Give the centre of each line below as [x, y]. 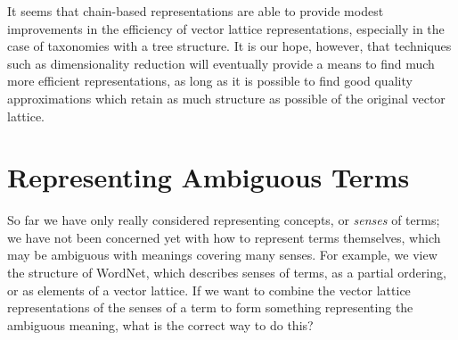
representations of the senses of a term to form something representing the [210, 307]
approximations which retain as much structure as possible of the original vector [226, 98]
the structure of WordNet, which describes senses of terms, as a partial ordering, [227, 273]
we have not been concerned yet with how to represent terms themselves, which [224, 237]
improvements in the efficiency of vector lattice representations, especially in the [226, 28]
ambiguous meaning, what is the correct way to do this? [160, 324]
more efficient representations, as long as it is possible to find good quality [210, 81]
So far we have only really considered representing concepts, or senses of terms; [224, 220]
